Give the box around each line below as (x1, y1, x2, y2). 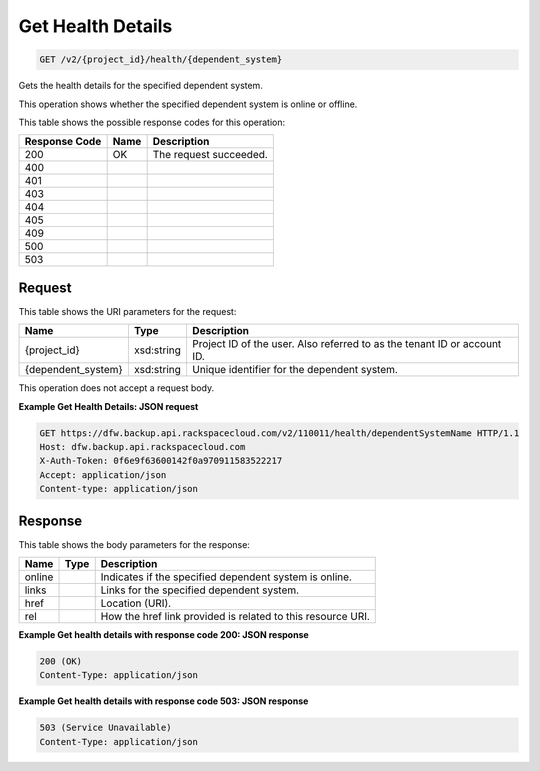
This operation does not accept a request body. (18, 382, 215, 394)
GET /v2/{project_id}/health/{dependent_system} (39, 54, 283, 65)
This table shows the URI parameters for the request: (18, 305, 237, 317)
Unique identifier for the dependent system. (191, 363, 399, 377)
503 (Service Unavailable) (39, 722, 172, 734)
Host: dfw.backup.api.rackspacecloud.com (39, 441, 246, 452)
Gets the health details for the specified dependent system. (18, 80, 264, 92)
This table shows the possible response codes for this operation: (18, 116, 286, 128)
